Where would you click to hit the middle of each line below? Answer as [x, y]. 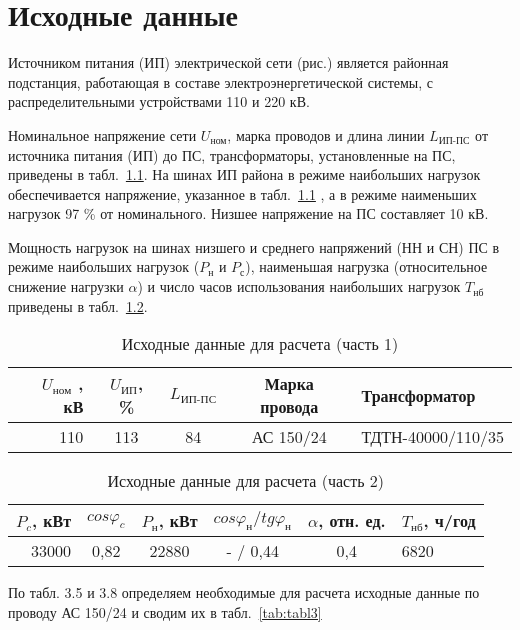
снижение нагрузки [66, 286]
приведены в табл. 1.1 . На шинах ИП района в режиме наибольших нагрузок [244, 174]
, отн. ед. [352, 521]
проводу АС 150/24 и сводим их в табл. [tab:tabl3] [165, 611]
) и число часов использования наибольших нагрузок [299, 286]
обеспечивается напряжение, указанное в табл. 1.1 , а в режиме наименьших [242, 193]
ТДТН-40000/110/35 [432, 437]
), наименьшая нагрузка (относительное [366, 266]
